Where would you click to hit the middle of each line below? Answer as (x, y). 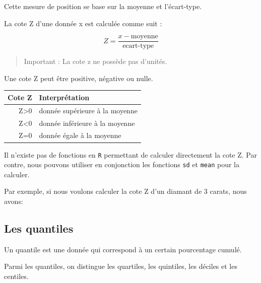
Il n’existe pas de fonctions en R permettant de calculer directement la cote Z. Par (130, 154)
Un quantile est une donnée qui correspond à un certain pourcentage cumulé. (123, 249)
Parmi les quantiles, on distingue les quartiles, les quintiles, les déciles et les (121, 266)
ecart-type (138, 46)
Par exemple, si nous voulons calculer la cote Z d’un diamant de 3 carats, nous (125, 191)
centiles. (16, 276)
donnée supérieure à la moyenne (88, 110)
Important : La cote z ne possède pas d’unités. (95, 61)
